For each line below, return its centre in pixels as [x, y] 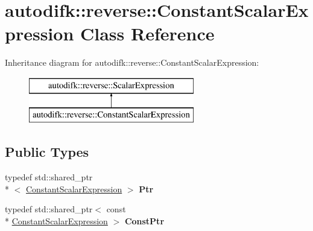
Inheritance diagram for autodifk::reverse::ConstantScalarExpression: [132, 62]
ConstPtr [144, 221]
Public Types [47, 152]
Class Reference [147, 33]
